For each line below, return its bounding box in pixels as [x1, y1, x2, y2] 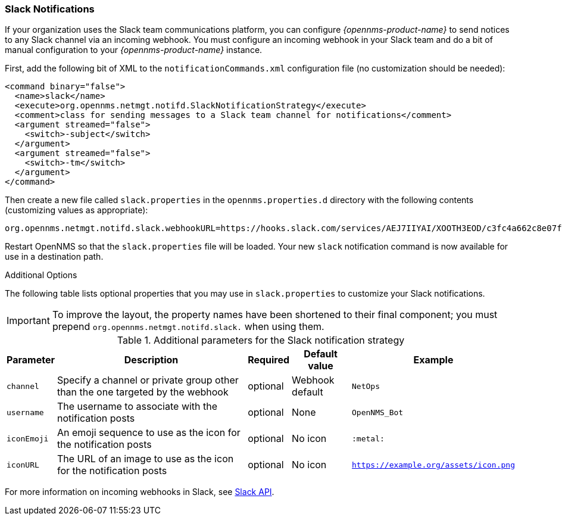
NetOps [352, 381, 380, 391]
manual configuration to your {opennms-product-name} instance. [5, 45, 263, 55]
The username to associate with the [57, 400, 218, 413]
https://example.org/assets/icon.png [352, 460, 515, 469]
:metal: [352, 434, 385, 443]
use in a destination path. [5, 251, 104, 262]
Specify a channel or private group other [57, 374, 239, 387]
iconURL [7, 460, 39, 469]
